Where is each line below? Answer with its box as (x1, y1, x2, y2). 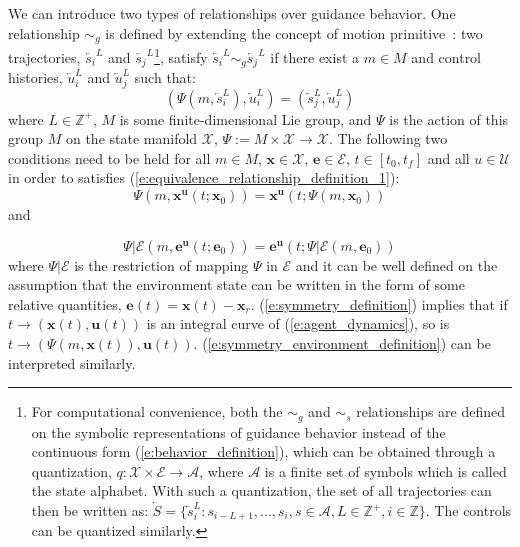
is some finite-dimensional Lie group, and (119, 108, 372, 129)
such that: (134, 67, 196, 88)
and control (411, 46, 482, 67)
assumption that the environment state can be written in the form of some (8, 274, 465, 295)
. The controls (425, 500, 512, 521)
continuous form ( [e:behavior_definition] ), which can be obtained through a (31, 441, 496, 462)
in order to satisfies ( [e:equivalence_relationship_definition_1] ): (8, 167, 400, 188)
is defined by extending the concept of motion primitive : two (105, 22, 483, 43)
